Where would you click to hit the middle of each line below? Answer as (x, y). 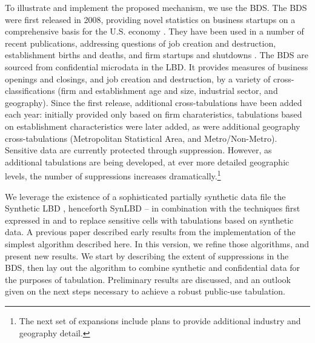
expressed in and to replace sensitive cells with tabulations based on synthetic (149, 220)
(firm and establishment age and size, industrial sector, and (168, 91)
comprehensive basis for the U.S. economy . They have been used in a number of (154, 31)
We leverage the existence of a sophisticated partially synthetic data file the (145, 196)
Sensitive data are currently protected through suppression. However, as (138, 150)
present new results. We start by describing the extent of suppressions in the (147, 255)
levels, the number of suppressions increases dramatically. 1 (113, 175)
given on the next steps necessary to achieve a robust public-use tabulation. (145, 291)
